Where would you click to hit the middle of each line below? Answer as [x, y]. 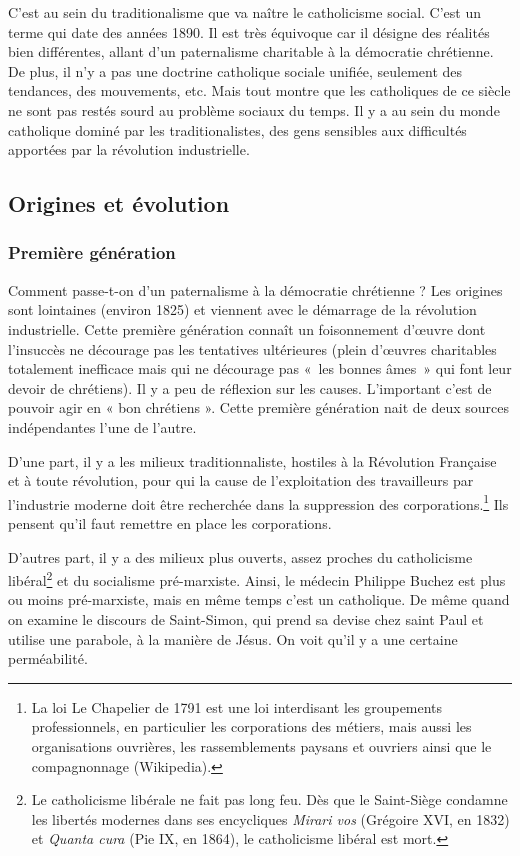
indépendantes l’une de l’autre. [102, 426]
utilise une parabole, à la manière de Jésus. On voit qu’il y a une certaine [233, 638]
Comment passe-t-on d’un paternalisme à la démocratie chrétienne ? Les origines [255, 289]
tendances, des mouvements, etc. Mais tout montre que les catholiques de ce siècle [259, 90]
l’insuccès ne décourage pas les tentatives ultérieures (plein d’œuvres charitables [252, 348]
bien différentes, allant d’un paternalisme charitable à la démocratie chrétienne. [251, 51]
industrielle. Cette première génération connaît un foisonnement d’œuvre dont [247, 328]
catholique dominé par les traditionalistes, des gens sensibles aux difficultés [237, 129]
